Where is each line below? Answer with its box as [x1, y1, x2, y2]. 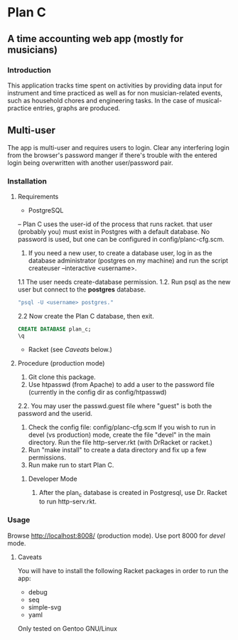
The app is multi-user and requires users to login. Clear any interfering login [7, 143, 229, 151]
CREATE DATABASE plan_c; [17, 325, 92, 333]
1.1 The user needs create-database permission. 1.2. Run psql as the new [17, 277, 231, 286]
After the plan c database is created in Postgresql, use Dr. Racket [38, 488, 227, 498]
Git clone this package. [28, 373, 96, 381]
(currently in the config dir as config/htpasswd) [28, 388, 167, 396]
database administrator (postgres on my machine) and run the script [28, 256, 229, 265]
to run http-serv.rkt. [38, 497, 97, 506]
